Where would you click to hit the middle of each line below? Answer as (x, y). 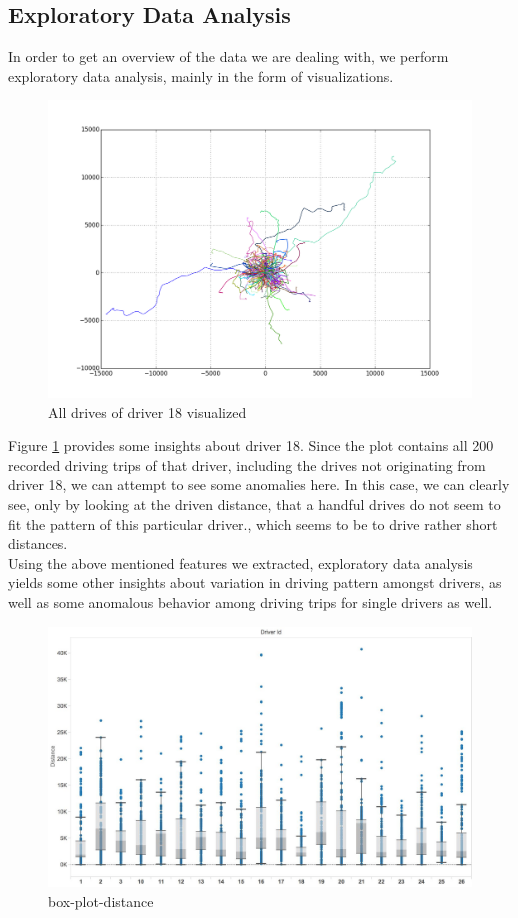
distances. (38, 543)
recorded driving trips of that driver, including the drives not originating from (247, 464)
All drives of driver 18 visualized (147, 411)
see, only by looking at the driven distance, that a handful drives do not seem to (254, 504)
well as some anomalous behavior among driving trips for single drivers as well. (250, 602)
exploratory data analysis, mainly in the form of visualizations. (201, 75)
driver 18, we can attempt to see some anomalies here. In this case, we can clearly (259, 484)
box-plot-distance (101, 901)
